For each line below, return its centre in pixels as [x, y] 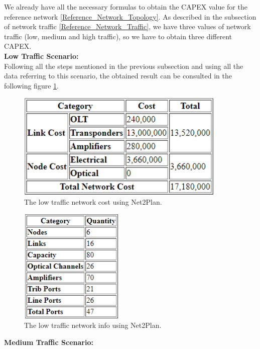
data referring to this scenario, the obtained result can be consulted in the [118, 76]
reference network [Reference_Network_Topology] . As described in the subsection [130, 16]
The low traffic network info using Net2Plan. [93, 325]
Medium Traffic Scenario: [49, 342]
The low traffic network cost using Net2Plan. [93, 202]
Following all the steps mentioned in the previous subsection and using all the [124, 66]
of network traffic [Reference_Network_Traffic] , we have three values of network [127, 26]
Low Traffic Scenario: [41, 56]
